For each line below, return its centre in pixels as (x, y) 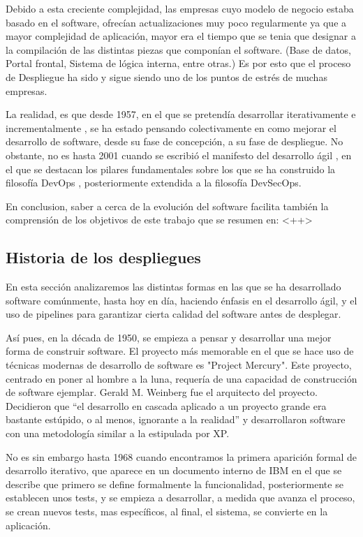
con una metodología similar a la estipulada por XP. (118, 433)
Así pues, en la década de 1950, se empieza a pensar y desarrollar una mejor (169, 337)
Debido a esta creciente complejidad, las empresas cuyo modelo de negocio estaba (180, 8)
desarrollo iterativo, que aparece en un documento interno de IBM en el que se (174, 470)
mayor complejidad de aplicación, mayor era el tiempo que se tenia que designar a (181, 36)
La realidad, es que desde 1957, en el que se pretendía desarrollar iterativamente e (181, 114)
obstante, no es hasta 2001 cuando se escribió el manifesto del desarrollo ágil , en (179, 155)
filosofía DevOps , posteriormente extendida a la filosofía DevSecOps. (154, 183)
